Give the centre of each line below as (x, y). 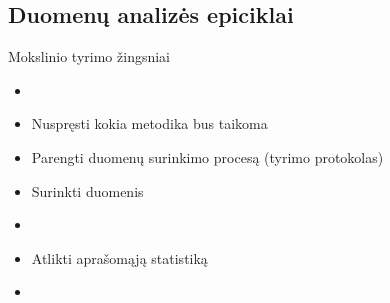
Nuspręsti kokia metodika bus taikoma (149, 123)
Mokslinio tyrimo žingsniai (89, 56)
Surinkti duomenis (87, 190)
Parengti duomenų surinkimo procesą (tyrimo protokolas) (207, 156)
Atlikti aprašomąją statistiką (119, 257)
